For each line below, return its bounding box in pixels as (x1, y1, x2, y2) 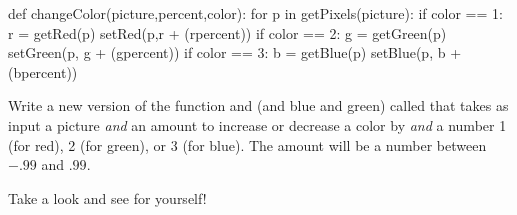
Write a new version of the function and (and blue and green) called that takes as (8, 95, 509, 116)
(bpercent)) (8, 61, 78, 82)
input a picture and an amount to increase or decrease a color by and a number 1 (8, 114, 507, 135)
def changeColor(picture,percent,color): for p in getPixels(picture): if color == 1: (8, 3, 503, 23)
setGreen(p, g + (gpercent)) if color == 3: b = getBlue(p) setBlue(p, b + (8, 42, 462, 63)
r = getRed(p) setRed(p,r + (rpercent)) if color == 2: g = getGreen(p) (8, 22, 447, 43)
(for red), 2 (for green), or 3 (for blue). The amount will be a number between (8, 134, 487, 155)
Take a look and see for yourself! (8, 187, 207, 208)
